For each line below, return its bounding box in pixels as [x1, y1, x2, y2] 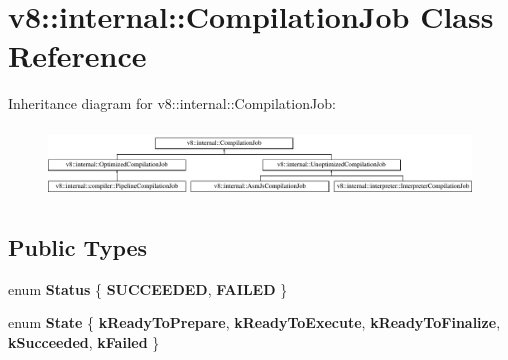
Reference [8, 35, 147, 76]
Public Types [8, 231, 148, 262]
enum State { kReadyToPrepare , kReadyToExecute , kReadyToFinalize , [8, 312, 501, 333]
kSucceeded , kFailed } [8, 331, 160, 352]
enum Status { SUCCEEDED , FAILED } [8, 278, 288, 299]
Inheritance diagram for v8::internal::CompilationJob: [8, 93, 336, 114]
